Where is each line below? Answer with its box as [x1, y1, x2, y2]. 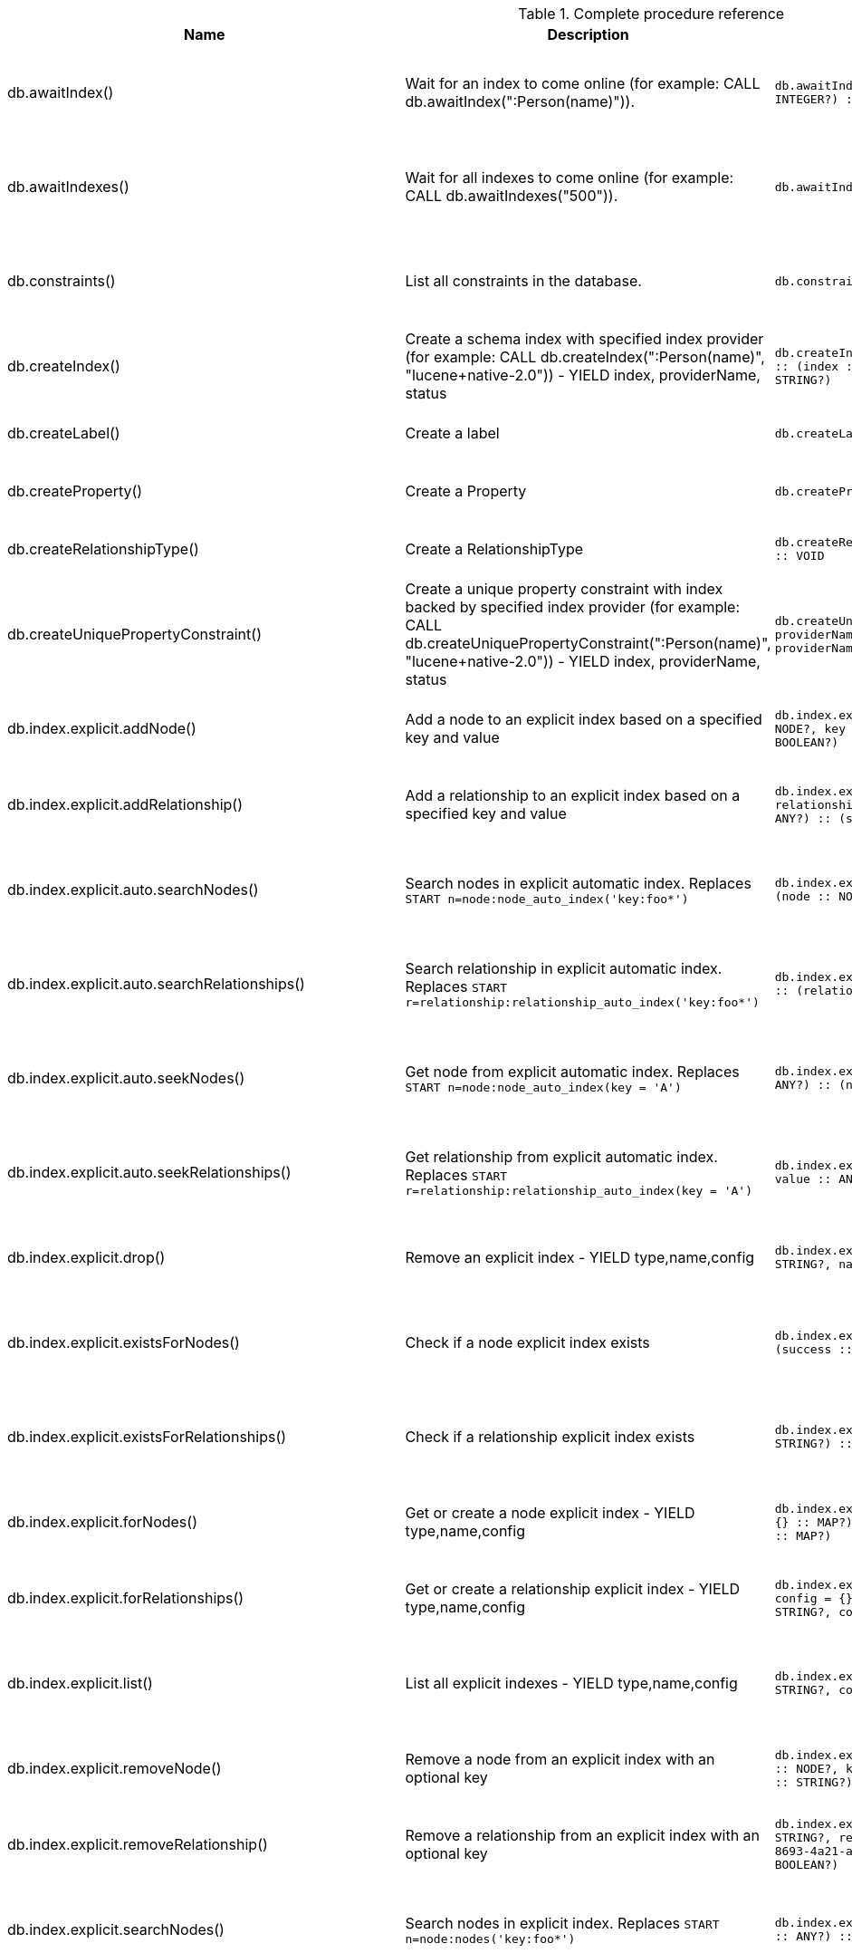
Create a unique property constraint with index [405, 580, 723, 598]
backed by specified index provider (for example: [405, 598, 741, 616]
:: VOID [774, 549, 825, 563]
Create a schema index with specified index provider [405, 330, 764, 348]
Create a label [405, 424, 500, 442]
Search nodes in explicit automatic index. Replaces [405, 873, 751, 892]
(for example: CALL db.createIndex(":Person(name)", [405, 348, 765, 366]
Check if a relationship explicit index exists [405, 1428, 695, 1446]
